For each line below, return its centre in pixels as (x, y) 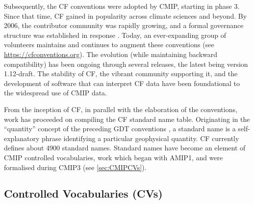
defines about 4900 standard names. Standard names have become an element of (125, 148)
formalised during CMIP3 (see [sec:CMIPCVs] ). (75, 167)
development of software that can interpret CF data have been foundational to (122, 83)
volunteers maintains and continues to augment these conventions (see (109, 44)
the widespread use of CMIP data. (55, 93)
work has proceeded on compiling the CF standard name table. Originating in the (127, 119)
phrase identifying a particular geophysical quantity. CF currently (140, 138)
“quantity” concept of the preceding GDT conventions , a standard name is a (120, 129)
